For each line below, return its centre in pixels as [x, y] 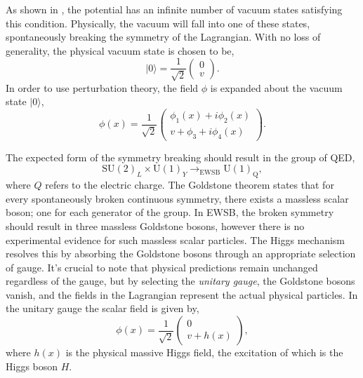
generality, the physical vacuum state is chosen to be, [120, 50]
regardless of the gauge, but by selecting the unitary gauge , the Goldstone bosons [180, 281]
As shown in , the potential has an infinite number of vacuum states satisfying [174, 9]
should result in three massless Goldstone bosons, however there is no [155, 225]
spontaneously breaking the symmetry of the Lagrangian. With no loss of [163, 37]
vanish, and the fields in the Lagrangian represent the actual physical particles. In [182, 294]
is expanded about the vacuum [276, 87]
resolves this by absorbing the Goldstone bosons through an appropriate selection [181, 254]
